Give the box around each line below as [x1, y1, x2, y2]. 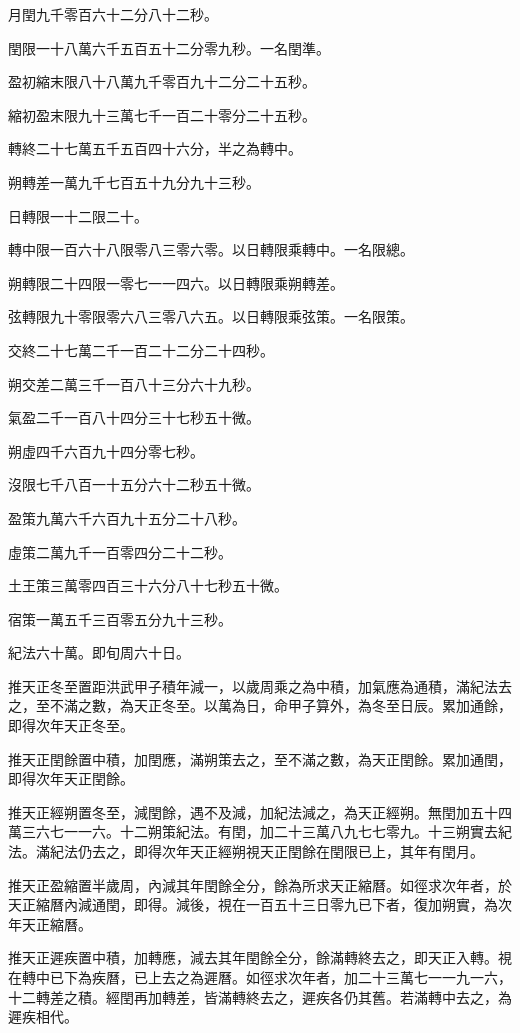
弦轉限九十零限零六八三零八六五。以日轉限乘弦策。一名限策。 [8, 306, 414, 327]
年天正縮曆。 [8, 913, 92, 934]
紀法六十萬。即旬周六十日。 [8, 642, 190, 663]
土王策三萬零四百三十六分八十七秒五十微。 [8, 575, 288, 596]
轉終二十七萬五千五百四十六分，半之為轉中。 [8, 138, 302, 159]
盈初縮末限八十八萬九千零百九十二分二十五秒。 [8, 71, 316, 92]
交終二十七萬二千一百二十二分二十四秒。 [8, 339, 274, 360]
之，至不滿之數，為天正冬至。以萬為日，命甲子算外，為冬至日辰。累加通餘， [8, 695, 512, 716]
